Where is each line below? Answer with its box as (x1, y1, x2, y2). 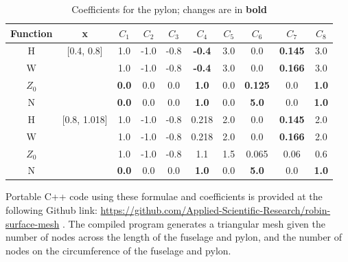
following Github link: (5, 203, 97, 217)
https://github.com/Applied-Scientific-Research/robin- (100, 203, 331, 217)
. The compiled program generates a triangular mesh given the (62, 216, 326, 230)
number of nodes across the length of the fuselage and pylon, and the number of (5, 230, 343, 244)
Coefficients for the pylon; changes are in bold (71, 2, 267, 16)
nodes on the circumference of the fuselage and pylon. (5, 243, 231, 257)
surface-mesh (5, 216, 60, 230)
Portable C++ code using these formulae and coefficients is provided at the (5, 189, 323, 204)
